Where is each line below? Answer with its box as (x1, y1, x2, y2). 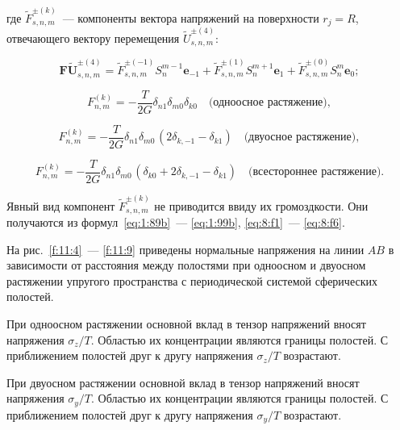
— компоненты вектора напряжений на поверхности (62, 9, 319, 26)
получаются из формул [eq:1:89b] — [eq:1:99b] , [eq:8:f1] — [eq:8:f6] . (6, 213, 345, 230)
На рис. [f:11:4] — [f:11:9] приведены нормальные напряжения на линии (6, 240, 365, 257)
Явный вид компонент (6, 197, 115, 214)
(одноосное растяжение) (208, 97, 327, 109)
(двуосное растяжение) (244, 132, 356, 144)
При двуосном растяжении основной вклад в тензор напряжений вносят (6, 374, 360, 390)
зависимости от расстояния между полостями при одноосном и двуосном (6, 257, 366, 273)
